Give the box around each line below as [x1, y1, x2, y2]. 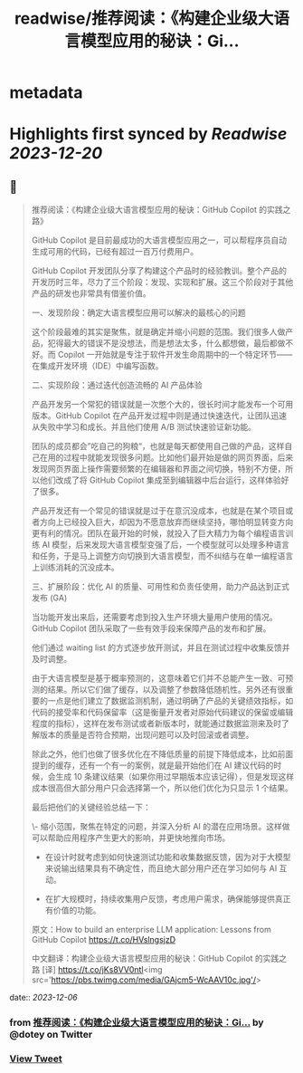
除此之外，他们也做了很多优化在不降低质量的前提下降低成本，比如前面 [31, 749, 294, 760]
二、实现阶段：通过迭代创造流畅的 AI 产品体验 [31, 379, 204, 390]
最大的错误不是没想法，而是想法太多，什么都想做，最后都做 [62, 338, 286, 349]
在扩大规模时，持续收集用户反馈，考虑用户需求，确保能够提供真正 [44, 894, 291, 905]
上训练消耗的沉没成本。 [31, 562, 119, 573]
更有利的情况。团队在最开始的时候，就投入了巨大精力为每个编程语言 [31, 528, 286, 539]
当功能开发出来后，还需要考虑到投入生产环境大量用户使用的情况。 [31, 612, 278, 623]
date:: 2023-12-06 [9, 992, 79, 1003]
